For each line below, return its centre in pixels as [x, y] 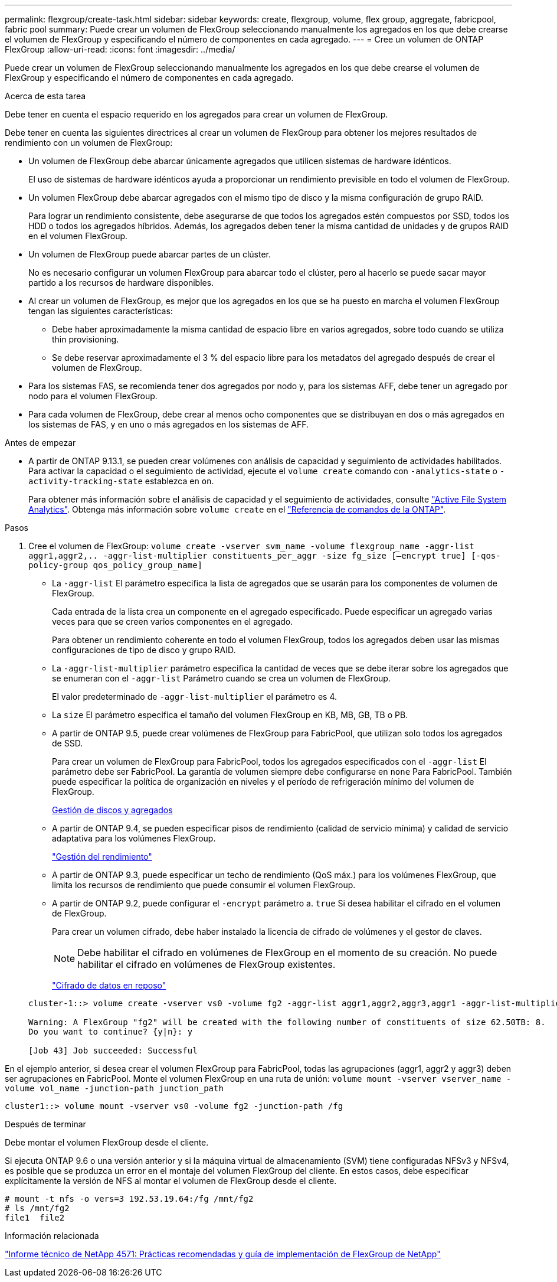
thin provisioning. [86, 339]
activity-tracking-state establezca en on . [121, 481]
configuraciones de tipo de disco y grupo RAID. [144, 650]
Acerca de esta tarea [45, 96]
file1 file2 [35, 1218]
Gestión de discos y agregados [112, 810]
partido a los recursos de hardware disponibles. [121, 283]
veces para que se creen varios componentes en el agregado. [173, 622]
